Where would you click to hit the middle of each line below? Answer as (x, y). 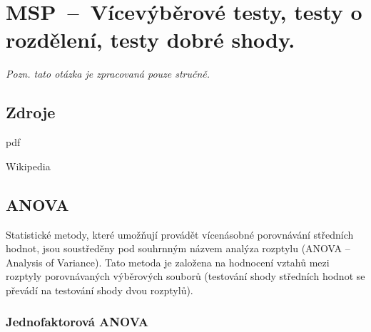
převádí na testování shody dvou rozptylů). (100, 290)
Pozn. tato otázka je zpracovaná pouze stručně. (108, 74)
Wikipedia (28, 166)
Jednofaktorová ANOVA (77, 322)
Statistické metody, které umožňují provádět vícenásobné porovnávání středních (180, 234)
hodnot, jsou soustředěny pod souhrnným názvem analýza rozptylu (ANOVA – (178, 248)
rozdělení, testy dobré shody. (151, 40)
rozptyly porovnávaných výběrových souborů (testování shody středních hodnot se (185, 276)
